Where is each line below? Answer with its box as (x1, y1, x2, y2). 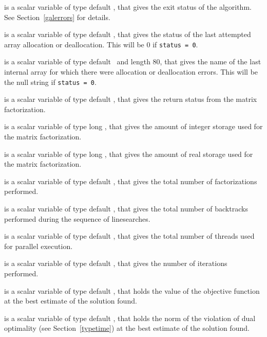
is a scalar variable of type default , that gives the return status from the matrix (4, 94, 257, 104)
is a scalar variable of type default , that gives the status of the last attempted (4, 29, 251, 40)
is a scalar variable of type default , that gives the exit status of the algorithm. (4, 2, 252, 12)
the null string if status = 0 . (4, 76, 97, 87)
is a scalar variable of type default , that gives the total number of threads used (4, 230, 255, 241)
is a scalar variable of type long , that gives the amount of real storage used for (4, 148, 253, 159)
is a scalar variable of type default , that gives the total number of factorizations (4, 175, 257, 186)
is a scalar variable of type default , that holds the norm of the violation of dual (4, 312, 256, 323)
